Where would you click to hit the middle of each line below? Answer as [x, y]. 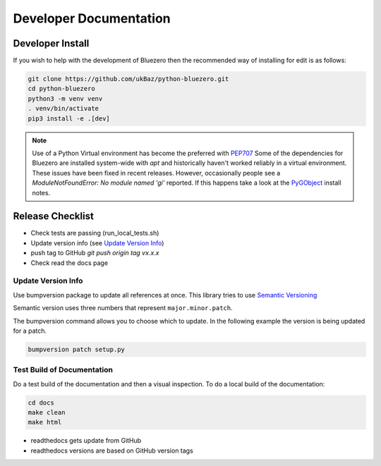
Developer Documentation [92, 18]
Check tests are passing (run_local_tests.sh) [95, 233]
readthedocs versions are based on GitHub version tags [112, 450]
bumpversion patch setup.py [76, 349]
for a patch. [30, 331]
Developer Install [51, 43]
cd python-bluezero [61, 89]
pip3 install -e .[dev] [69, 118]
